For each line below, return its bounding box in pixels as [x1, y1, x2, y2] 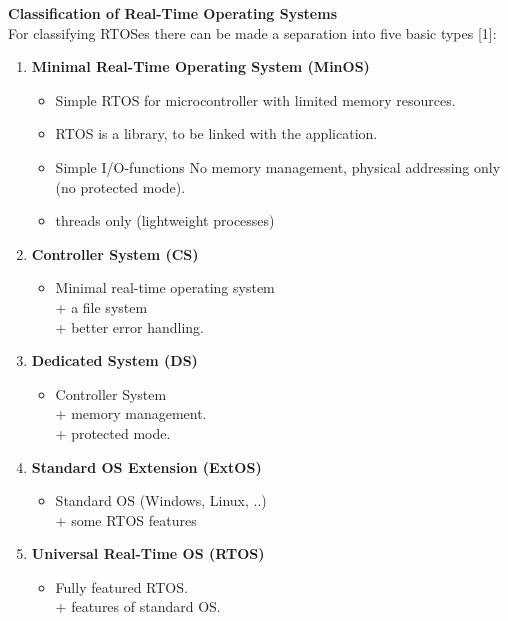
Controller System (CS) [31, 243, 199, 264]
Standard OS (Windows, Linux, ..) [55, 490, 267, 511]
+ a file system [55, 296, 148, 317]
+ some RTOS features [55, 509, 197, 530]
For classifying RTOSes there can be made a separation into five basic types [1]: [8, 22, 497, 43]
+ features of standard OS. [55, 596, 221, 617]
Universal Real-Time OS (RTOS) [31, 543, 265, 564]
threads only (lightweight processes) [55, 210, 275, 231]
